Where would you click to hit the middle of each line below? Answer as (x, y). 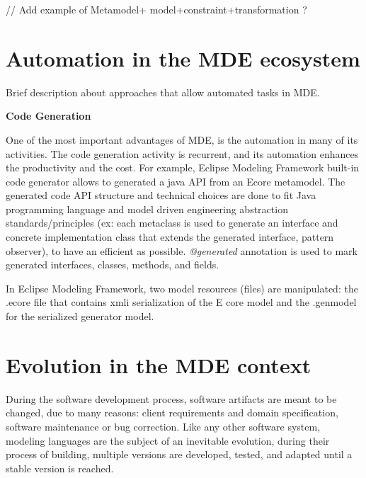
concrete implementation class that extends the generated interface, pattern (170, 237)
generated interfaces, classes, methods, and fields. (113, 264)
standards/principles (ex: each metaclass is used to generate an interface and (172, 223)
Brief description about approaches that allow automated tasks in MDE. (163, 92)
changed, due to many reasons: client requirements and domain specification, (172, 412)
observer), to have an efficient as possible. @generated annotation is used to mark (182, 250)
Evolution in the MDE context (159, 364)
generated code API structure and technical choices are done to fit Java (161, 195)
